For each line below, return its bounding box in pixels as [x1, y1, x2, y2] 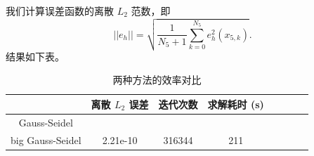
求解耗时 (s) [207, 96, 264, 111]
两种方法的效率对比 [112, 72, 202, 87]
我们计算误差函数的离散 [6, 4, 114, 18]
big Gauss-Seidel [11, 132, 81, 147]
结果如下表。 [6, 48, 65, 63]
